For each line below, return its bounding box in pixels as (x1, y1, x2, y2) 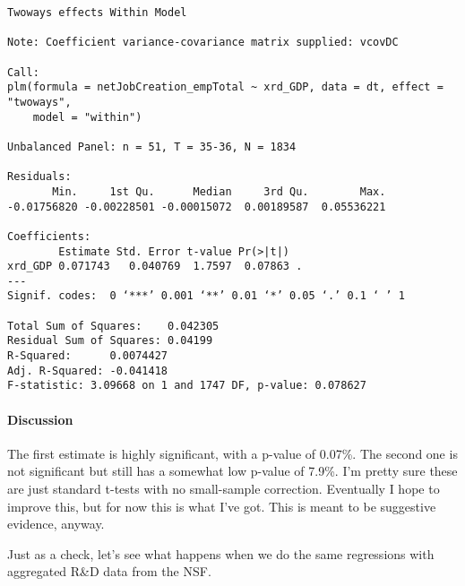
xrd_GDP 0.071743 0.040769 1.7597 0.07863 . (7, 260, 303, 273)
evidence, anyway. (7, 514, 105, 533)
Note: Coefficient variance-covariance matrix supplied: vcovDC (7, 36, 399, 49)
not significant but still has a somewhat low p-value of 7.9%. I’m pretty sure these (7, 461, 458, 480)
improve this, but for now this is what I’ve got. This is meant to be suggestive (7, 496, 436, 515)
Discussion (7, 409, 73, 428)
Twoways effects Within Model (7, 6, 187, 19)
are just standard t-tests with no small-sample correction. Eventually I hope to (7, 479, 440, 498)
